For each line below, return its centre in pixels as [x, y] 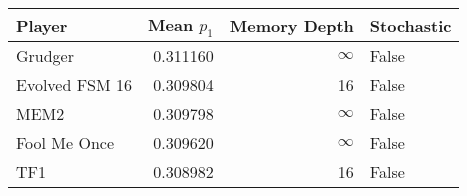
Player [42, 25]
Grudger [45, 56]
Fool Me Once [65, 143]
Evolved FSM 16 [74, 85]
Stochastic [410, 25]
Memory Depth [291, 25]
